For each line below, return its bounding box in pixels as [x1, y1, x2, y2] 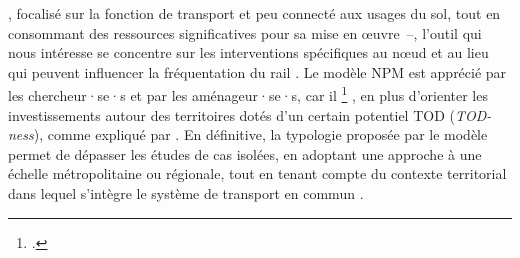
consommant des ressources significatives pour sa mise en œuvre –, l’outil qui [8, 22, 482, 43]
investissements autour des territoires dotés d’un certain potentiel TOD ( [8, 104, 455, 125]
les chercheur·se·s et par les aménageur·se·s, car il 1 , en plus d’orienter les [8, 82, 488, 106]
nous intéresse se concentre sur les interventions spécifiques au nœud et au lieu [8, 42, 489, 63]
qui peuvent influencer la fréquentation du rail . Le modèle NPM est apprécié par [8, 61, 507, 82]
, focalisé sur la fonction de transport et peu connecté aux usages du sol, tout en [8, 3, 501, 23]
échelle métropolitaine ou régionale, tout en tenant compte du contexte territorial [8, 163, 507, 184]
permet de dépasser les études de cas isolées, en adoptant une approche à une [8, 143, 482, 164]
